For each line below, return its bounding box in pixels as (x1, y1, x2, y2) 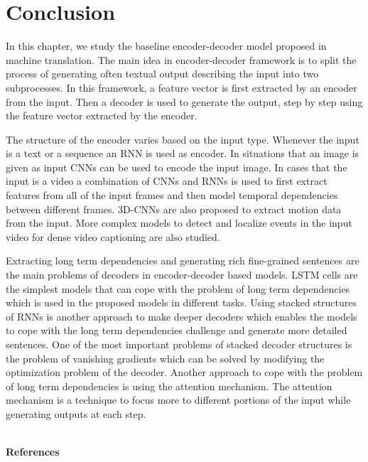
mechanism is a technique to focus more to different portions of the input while (6, 392, 351, 407)
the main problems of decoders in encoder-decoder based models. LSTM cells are (6, 267, 358, 282)
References (6, 444, 60, 459)
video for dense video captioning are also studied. (6, 229, 220, 244)
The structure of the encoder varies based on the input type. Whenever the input (6, 131, 359, 146)
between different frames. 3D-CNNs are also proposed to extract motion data (6, 201, 342, 216)
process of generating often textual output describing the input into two (6, 66, 319, 81)
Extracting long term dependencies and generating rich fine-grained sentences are (6, 253, 359, 268)
